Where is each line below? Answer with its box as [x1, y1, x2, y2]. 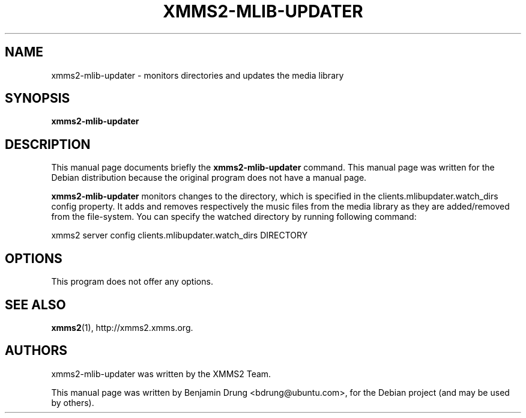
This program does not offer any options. [51, 276, 213, 287]
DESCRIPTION [5, 136, 91, 152]
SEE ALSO [5, 297, 66, 312]
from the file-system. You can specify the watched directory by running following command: [51, 211, 417, 222]
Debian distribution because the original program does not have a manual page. [51, 172, 367, 183]
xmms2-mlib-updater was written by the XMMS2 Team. [51, 368, 271, 379]
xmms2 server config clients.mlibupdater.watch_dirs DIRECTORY [51, 230, 308, 241]
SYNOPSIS [5, 91, 70, 106]
